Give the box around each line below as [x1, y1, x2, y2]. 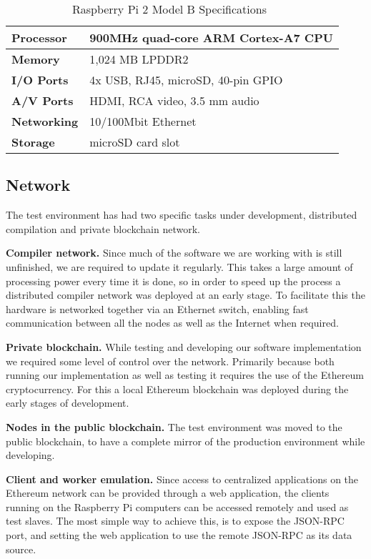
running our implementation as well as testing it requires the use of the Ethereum [6, 367, 364, 382]
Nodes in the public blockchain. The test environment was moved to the [6, 419, 342, 434]
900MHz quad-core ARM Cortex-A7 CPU [89, 29, 333, 46]
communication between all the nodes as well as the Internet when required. [6, 315, 339, 330]
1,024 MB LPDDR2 [89, 51, 189, 67]
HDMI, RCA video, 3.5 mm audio [89, 92, 259, 109]
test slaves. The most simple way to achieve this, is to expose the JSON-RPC [6, 513, 345, 528]
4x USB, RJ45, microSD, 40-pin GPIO [89, 71, 283, 88]
